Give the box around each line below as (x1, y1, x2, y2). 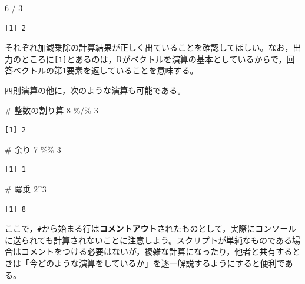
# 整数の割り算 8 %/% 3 (5, 103, 98, 116)
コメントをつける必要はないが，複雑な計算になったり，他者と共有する (21, 245, 293, 258)
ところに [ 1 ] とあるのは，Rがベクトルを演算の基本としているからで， (21, 52, 287, 65)
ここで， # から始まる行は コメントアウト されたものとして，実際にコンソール (5, 222, 297, 235)
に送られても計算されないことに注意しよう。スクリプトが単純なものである (5, 233, 292, 246)
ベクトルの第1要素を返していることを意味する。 (12, 64, 198, 76)
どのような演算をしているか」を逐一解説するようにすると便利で (37, 257, 285, 269)
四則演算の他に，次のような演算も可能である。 (5, 84, 186, 96)
